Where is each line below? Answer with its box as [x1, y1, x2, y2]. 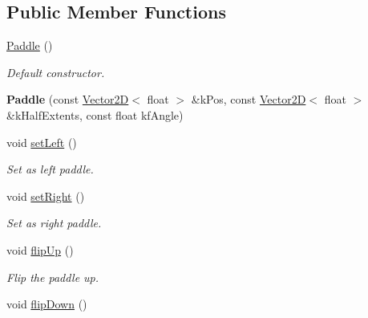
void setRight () [6, 187, 85, 204]
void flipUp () [6, 241, 74, 258]
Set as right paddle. [6, 214, 102, 231]
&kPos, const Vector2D [191, 91, 306, 108]
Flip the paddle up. [6, 268, 99, 285]
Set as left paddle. [6, 161, 94, 177]
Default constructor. [6, 63, 105, 80]
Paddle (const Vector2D [6, 91, 129, 108]
